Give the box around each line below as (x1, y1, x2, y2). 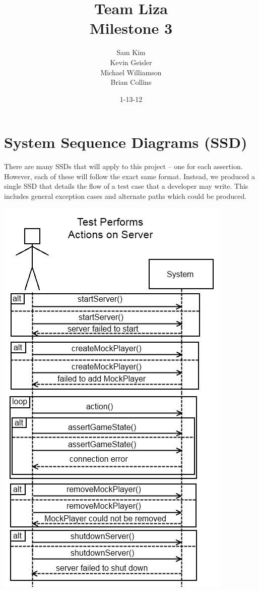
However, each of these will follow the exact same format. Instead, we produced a (4, 171, 255, 181)
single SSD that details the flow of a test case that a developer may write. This (4, 181, 248, 191)
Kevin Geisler (110, 57, 152, 67)
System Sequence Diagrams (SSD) (4, 132, 247, 152)
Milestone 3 (90, 18, 172, 38)
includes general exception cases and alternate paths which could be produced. (4, 191, 247, 201)
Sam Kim (116, 47, 146, 58)
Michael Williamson (100, 67, 162, 77)
